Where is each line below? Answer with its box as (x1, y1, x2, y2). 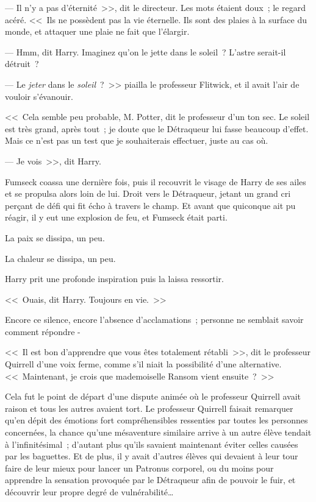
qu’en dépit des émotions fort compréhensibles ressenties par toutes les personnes (5, 414, 308, 426)
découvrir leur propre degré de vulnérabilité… (5, 486, 174, 498)
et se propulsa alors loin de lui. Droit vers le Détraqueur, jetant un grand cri (5, 187, 291, 200)
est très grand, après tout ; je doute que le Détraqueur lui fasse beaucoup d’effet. (5, 122, 309, 135)
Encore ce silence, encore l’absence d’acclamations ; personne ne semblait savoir (5, 313, 304, 326)
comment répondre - (5, 325, 81, 338)
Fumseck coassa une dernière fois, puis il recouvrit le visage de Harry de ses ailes (5, 175, 306, 188)
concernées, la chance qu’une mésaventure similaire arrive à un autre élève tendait (5, 426, 312, 439)
